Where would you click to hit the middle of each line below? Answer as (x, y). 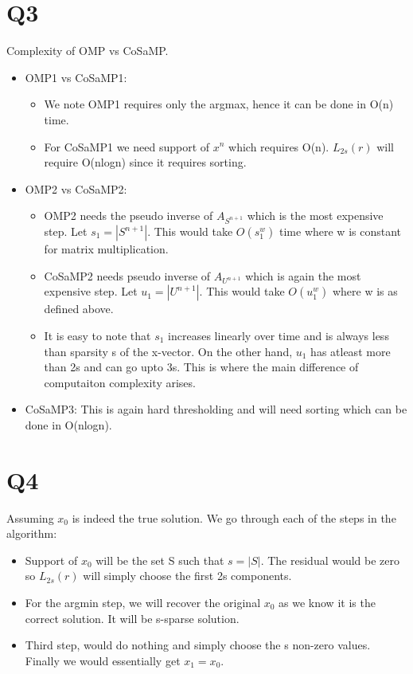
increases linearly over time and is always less (279, 335)
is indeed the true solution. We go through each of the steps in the (234, 517)
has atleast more (351, 351)
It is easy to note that (97, 335)
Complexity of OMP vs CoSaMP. (88, 51)
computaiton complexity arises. (120, 382)
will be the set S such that (160, 560)
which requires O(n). (279, 146)
